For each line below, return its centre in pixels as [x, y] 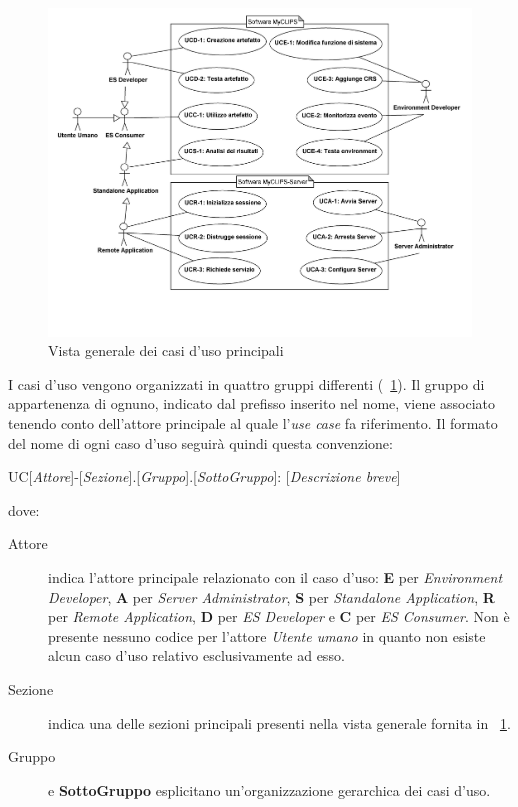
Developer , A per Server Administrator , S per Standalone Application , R [271, 596]
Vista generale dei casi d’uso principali [166, 350]
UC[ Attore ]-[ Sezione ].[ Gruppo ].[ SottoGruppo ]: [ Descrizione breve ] [204, 476]
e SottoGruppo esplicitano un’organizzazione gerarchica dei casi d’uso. [269, 789]
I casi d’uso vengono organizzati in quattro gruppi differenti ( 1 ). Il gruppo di [246, 383]
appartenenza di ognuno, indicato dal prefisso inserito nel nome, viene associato [252, 403]
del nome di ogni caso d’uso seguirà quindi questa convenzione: [200, 442]
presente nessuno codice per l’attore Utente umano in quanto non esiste [267, 635]
